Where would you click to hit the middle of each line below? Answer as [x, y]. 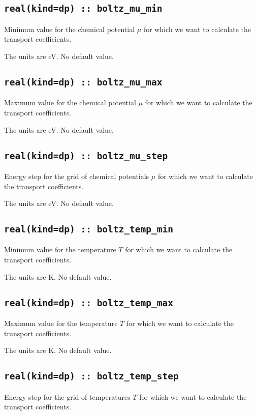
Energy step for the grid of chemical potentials [77, 176]
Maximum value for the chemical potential [70, 102]
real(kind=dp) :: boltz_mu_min [83, 9]
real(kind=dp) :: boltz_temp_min [89, 229]
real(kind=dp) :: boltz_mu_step [86, 156]
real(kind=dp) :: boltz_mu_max [83, 82]
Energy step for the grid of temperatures [67, 396]
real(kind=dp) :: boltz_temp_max [89, 303]
